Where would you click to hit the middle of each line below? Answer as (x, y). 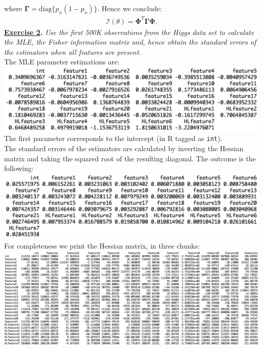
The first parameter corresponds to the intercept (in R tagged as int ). (113, 138)
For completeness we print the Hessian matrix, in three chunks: (102, 245)
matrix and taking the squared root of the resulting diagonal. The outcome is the (130, 158)
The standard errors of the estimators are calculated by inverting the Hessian (124, 148)
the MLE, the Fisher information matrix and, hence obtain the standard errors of (130, 42)
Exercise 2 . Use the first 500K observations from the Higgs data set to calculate (129, 32)
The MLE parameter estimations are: (62, 62)
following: (19, 168)
